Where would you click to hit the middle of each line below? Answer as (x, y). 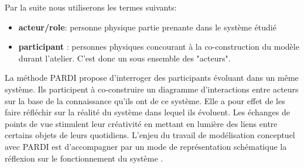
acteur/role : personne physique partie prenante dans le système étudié (147, 27)
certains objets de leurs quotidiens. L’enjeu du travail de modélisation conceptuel (150, 135)
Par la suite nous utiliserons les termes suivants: (91, 7)
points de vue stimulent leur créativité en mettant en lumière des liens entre (141, 123)
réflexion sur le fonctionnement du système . (84, 158)
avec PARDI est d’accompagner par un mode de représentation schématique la (146, 146)
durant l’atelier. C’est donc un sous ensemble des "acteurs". (124, 58)
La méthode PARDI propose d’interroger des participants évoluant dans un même (152, 78)
